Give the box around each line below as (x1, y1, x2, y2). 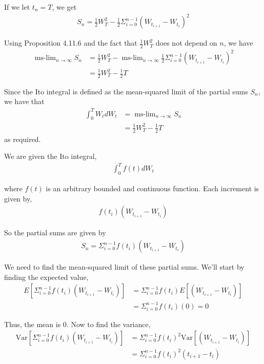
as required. (4, 133, 41, 144)
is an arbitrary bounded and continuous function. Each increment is (46, 183, 259, 194)
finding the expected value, (4, 271, 89, 282)
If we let (4, 2, 30, 12)
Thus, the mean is (4, 318, 61, 329)
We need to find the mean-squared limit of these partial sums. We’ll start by (4, 261, 245, 272)
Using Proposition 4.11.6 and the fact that (4, 37, 137, 48)
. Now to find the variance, (66, 318, 151, 329)
